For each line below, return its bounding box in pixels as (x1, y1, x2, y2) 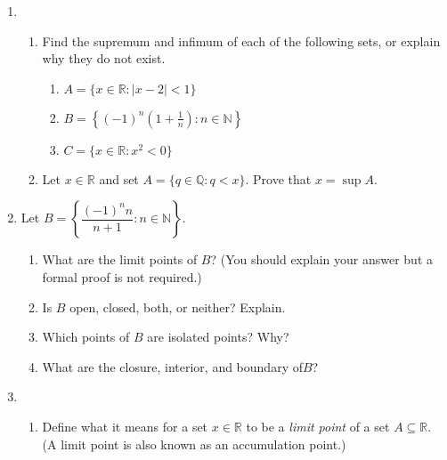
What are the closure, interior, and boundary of (42, 357, 303, 375)
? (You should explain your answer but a (210, 250, 434, 269)
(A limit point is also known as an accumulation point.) (42, 434, 346, 453)
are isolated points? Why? (147, 327, 289, 346)
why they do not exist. (42, 49, 166, 68)
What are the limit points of (42, 250, 198, 269)
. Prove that (245, 169, 312, 188)
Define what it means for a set (42, 416, 208, 435)
